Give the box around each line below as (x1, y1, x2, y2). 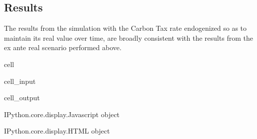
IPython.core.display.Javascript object (4, 109, 120, 119)
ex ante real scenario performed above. (4, 42, 122, 53)
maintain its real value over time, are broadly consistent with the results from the (4, 32, 253, 43)
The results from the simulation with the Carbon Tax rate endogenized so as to (4, 23, 247, 33)
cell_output (4, 92, 40, 103)
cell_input (4, 75, 36, 86)
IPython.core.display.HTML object (4, 126, 110, 136)
